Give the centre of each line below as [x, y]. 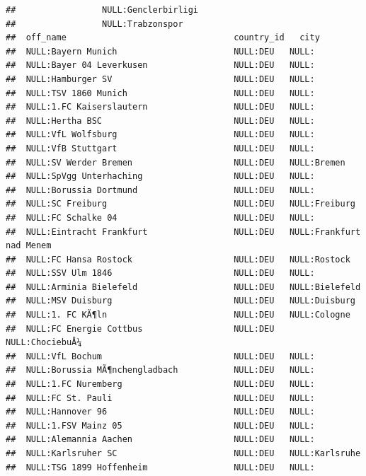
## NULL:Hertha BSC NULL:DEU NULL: [160, 121]
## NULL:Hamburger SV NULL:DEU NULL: [160, 79]
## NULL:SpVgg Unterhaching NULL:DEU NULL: [160, 176]
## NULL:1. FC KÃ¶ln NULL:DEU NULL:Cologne [178, 315]
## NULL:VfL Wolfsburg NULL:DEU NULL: [160, 135]
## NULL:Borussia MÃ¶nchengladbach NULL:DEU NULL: [160, 370]
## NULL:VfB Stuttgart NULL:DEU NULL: [160, 148]
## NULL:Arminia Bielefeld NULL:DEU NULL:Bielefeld [183, 287]
